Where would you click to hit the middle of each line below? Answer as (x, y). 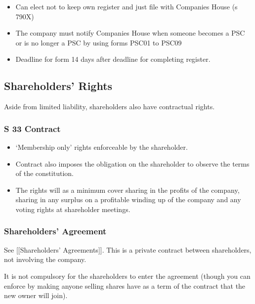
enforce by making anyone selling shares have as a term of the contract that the (125, 285)
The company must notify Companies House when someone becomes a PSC (130, 33)
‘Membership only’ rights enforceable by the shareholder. (102, 147)
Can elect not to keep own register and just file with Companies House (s (127, 6)
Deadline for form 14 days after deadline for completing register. (113, 59)
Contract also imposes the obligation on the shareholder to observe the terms (132, 163)
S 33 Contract (32, 128)
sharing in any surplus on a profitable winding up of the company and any (128, 199)
